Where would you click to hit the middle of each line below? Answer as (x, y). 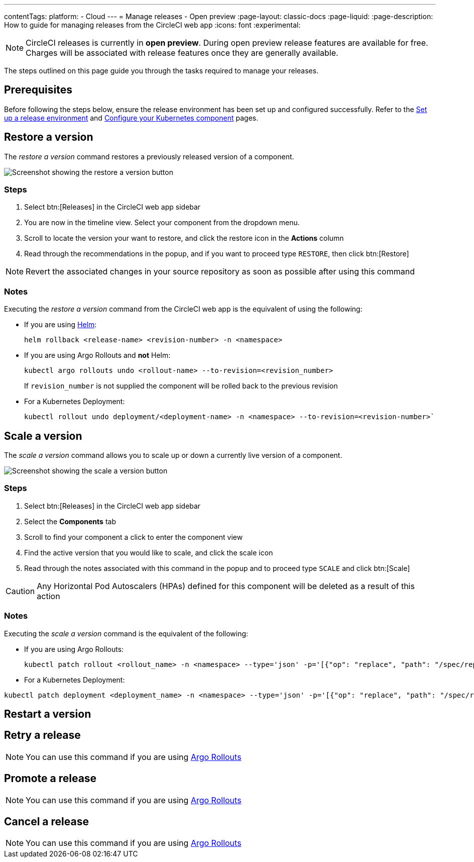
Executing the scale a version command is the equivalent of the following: (126, 633)
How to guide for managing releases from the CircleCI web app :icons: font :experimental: (152, 25)
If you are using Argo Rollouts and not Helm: (97, 355)
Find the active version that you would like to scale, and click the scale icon (149, 552)
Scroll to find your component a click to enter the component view (134, 537)
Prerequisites (38, 90)
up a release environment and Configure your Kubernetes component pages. (131, 118)
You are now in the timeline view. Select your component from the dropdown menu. (162, 223)
